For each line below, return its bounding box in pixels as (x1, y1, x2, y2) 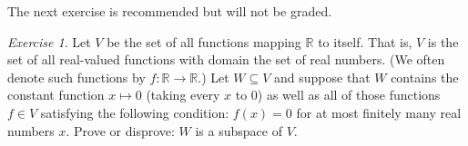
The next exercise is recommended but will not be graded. (7, 2, 332, 20)
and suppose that (274, 67, 371, 86)
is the (427, 32, 459, 51)
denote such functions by (7, 67, 146, 86)
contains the (391, 67, 459, 86)
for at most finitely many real (296, 102, 462, 122)
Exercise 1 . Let (7, 32, 91, 51)
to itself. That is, (318, 32, 412, 51)
